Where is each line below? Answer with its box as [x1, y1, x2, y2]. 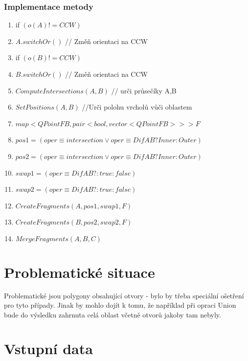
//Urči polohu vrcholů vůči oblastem [82, 102, 192, 112]
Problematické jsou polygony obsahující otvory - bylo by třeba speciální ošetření [4, 290, 244, 300]
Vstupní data [4, 338, 93, 358]
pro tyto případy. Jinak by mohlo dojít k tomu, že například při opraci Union [4, 300, 236, 310]
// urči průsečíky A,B [111, 85, 177, 95]
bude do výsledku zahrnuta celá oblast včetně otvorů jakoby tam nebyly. [4, 309, 221, 319]
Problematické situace [4, 262, 155, 282]
